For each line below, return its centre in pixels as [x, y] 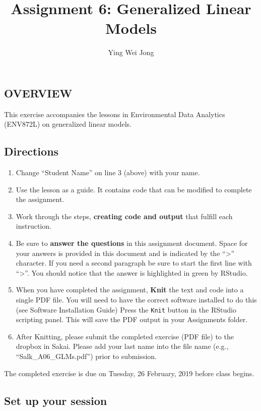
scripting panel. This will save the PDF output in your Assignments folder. [132, 319]
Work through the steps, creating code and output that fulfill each [124, 216]
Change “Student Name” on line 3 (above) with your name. [108, 172]
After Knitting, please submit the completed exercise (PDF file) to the [125, 336]
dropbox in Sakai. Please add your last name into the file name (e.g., [122, 346]
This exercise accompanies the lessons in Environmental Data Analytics [115, 114]
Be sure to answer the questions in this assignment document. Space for [132, 243]
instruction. [34, 226]
